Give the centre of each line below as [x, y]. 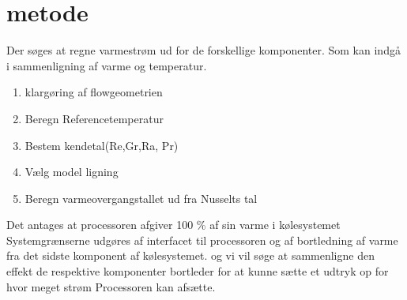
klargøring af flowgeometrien [94, 92]
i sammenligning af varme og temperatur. [107, 65]
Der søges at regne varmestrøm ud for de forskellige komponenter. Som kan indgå [203, 50]
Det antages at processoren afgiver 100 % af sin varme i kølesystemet [173, 225]
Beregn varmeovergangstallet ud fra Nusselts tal [141, 198]
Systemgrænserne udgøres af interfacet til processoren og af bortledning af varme [202, 240]
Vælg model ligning [72, 172]
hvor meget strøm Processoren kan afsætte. [111, 286]
